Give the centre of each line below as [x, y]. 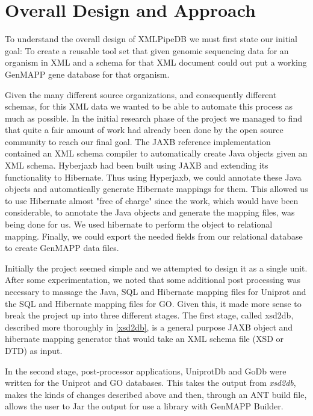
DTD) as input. [34, 350]
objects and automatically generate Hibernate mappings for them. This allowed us [156, 189]
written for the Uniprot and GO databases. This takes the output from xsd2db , [150, 383]
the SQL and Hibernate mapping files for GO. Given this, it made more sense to [153, 303]
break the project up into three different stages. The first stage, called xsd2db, [149, 315]
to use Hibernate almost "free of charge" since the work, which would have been [152, 200]
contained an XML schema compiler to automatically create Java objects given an [156, 153]
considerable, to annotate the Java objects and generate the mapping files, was [150, 212]
